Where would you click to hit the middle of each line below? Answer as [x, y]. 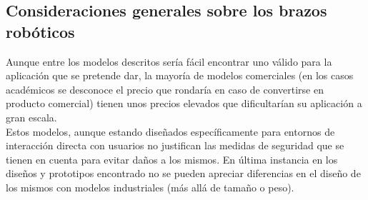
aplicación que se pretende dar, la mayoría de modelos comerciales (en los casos [180, 75]
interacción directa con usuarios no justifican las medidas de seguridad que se [175, 145]
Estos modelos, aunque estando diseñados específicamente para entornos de [170, 131]
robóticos [40, 31]
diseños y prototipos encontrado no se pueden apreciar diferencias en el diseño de [183, 173]
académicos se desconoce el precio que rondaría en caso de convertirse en [165, 89]
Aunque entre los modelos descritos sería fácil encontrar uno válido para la [169, 61]
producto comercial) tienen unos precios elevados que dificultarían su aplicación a [184, 103]
